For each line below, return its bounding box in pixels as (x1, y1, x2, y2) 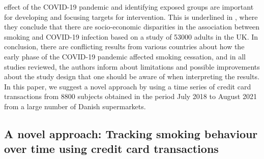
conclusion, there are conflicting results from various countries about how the (4, 41, 245, 52)
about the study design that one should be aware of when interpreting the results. (4, 71, 259, 82)
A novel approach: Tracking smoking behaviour (4, 125, 258, 141)
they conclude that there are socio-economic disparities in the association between (4, 21, 260, 32)
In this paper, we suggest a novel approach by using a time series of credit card (4, 81, 251, 91)
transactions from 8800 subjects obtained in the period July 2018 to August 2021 (4, 91, 257, 102)
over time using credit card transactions (4, 141, 219, 156)
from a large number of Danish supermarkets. (4, 101, 146, 111)
